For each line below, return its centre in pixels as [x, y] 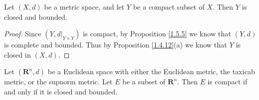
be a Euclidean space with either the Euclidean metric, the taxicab [152, 71]
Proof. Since [23, 34]
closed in [17, 54]
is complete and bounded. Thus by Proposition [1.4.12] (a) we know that [116, 45]
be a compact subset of [169, 7]
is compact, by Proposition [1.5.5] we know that [157, 34]
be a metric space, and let [84, 7]
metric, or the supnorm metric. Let [58, 82]
